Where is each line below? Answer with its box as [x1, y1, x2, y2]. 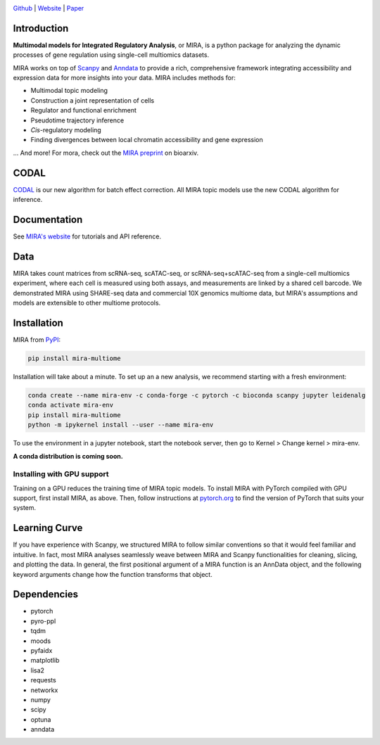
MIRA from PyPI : [13, 336, 61, 344]
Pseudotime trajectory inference [30, 116, 125, 125]
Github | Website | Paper [13, 4, 84, 12]
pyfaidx [30, 646, 53, 654]
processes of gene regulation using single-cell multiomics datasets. [13, 51, 210, 59]
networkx [30, 686, 58, 694]
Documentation [13, 213, 83, 225]
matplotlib [30, 656, 60, 665]
